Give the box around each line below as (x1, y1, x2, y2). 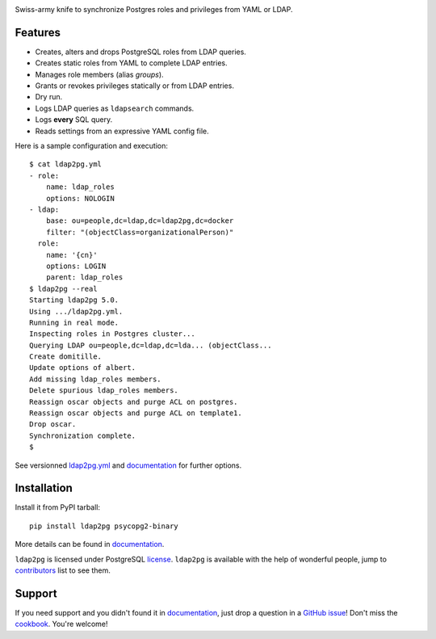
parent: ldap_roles (45, 273, 124, 282)
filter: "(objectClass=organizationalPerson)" (45, 227, 234, 237)
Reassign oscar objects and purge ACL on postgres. (29, 397, 238, 406)
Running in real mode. (29, 317, 119, 327)
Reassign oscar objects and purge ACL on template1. (29, 409, 242, 418)
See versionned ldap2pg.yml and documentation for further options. (15, 460, 242, 470)
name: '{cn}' (45, 250, 98, 259)
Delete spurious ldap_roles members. (29, 386, 179, 395)
